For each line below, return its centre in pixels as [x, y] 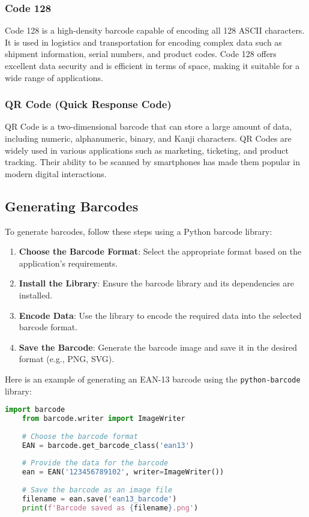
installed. [36, 295]
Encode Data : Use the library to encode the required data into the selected [160, 315]
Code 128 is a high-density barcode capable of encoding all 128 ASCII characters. [155, 30]
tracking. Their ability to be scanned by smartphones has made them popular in [153, 162]
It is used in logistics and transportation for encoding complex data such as [143, 42]
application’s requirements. [68, 263]
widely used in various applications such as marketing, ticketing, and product [147, 150]
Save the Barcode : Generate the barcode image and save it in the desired [158, 347]
